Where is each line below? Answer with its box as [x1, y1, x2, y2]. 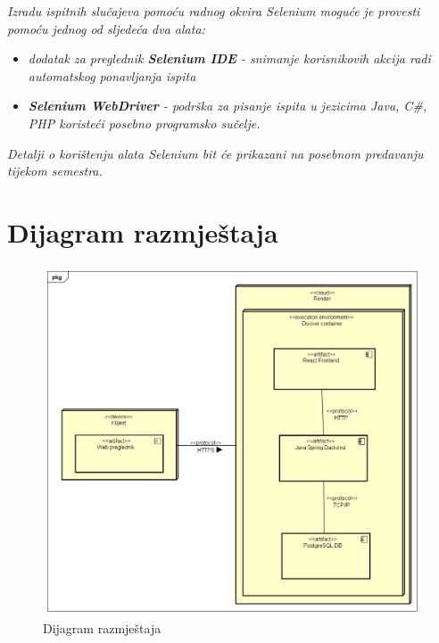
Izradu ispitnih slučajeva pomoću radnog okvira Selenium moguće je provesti [7, 2, 420, 20]
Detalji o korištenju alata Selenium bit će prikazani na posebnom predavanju [7, 144, 424, 162]
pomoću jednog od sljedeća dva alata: [7, 19, 205, 37]
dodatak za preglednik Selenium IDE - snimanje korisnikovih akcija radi [28, 49, 431, 68]
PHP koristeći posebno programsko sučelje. [28, 113, 261, 132]
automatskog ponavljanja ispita [28, 66, 196, 85]
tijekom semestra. [7, 161, 103, 180]
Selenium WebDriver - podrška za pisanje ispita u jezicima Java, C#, [28, 96, 427, 115]
